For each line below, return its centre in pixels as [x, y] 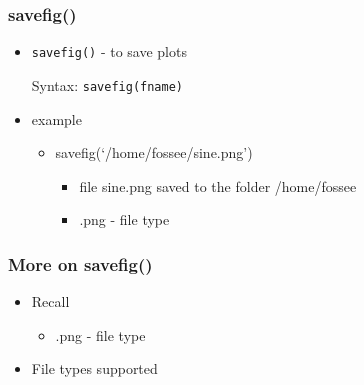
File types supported [94, 368]
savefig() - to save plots [109, 51]
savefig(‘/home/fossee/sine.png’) [154, 152]
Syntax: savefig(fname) [107, 84]
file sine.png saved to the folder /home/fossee [218, 185]
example [56, 118]
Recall [50, 301]
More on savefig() [80, 263]
